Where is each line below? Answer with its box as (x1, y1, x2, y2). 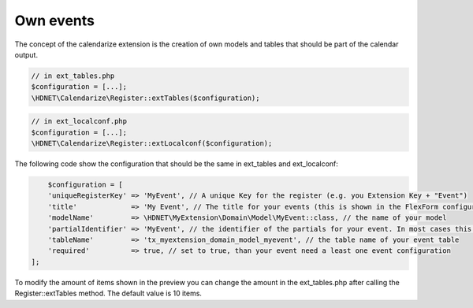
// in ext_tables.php (31, 71, 115, 80)
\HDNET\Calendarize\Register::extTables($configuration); (31, 93, 260, 102)
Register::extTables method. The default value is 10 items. (14, 288, 203, 299)
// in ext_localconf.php (31, 117, 128, 126)
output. (14, 50, 39, 59)
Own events (14, 12, 95, 29)
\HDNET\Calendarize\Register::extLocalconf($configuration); (31, 139, 273, 148)
